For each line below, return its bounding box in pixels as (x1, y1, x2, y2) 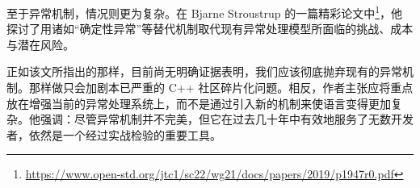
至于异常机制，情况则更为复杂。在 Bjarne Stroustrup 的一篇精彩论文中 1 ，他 (6, 2, 403, 21)
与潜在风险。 (6, 36, 74, 52)
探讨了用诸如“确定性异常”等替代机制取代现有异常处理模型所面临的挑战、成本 (6, 20, 414, 37)
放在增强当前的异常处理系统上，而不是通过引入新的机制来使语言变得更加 (6, 94, 391, 111)
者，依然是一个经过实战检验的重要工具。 (6, 126, 221, 143)
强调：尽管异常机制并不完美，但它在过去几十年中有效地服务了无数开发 (40, 111, 414, 127)
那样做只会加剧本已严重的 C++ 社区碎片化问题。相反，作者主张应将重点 (28, 79, 414, 96)
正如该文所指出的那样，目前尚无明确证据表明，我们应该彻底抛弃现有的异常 (6, 63, 402, 80)
